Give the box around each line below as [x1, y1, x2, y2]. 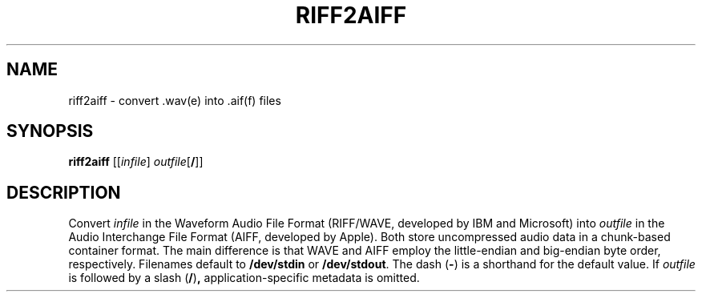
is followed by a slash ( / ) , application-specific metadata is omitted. [68, 271, 420, 285]
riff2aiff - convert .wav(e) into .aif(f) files [68, 93, 281, 107]
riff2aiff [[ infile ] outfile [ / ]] [68, 155, 204, 169]
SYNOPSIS [6, 121, 94, 142]
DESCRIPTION [6, 182, 121, 203]
